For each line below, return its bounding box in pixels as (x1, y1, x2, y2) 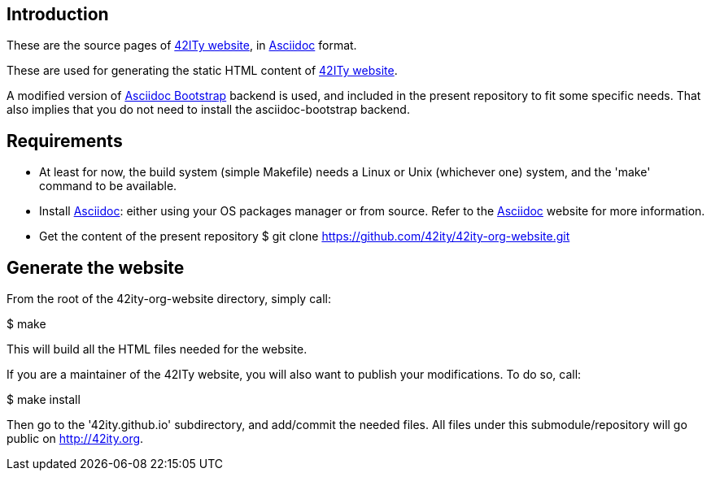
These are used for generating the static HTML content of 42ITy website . (7, 63, 398, 78)
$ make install (7, 392, 81, 407)
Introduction (7, 4, 109, 24)
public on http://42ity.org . (7, 431, 144, 446)
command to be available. (39, 179, 177, 193)
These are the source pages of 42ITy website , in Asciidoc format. (7, 38, 357, 53)
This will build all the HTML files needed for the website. (7, 342, 308, 357)
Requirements (7, 130, 123, 151)
